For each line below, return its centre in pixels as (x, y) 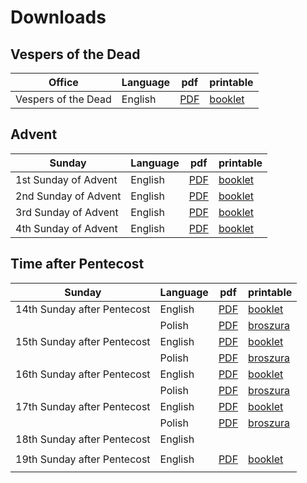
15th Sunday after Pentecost (83, 341)
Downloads (58, 17)
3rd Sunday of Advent (67, 212)
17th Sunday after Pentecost (83, 406)
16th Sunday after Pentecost (83, 374)
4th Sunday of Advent (66, 228)
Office (63, 82)
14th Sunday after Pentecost (83, 309)
